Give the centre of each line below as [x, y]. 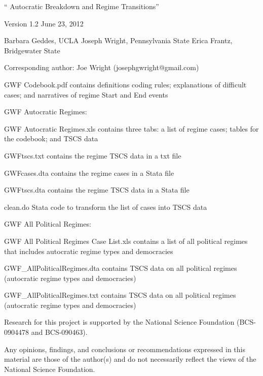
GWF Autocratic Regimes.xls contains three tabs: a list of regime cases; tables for [131, 128]
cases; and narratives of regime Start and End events [86, 94]
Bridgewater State [32, 50]
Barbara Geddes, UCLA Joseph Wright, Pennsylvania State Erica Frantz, [118, 40]
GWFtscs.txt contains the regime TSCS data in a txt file [93, 155]
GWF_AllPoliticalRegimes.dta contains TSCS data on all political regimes [121, 268]
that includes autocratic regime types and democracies [89, 251]
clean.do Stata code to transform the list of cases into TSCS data [106, 207]
